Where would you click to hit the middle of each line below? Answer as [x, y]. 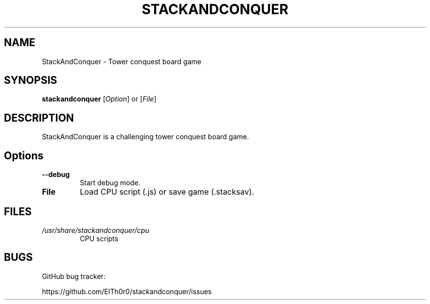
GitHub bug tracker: [74, 276]
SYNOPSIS [31, 80]
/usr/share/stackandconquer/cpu [95, 230]
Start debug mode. [110, 183]
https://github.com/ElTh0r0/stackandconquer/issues [127, 291]
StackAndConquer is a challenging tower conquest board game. [145, 137]
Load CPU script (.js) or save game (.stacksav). [167, 192]
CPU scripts [99, 238]
